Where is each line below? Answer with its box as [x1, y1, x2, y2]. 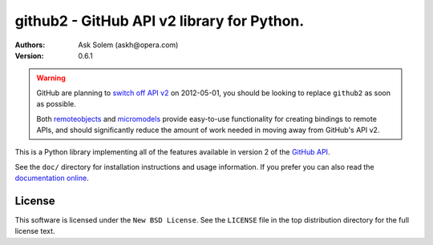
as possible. [36, 99, 76, 109]
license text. [14, 227, 55, 236]
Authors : [14, 40, 46, 50]
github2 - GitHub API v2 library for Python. [14, 12, 305, 30]
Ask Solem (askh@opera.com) [78, 40, 179, 50]
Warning [36, 73, 66, 83]
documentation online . [14, 173, 89, 183]
